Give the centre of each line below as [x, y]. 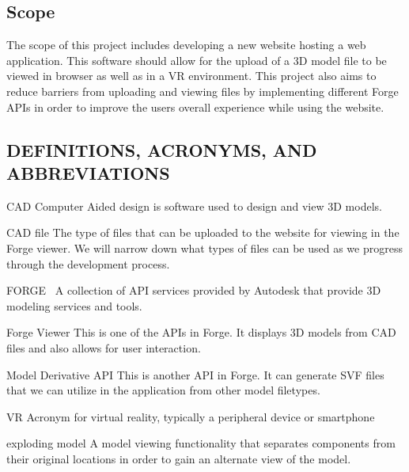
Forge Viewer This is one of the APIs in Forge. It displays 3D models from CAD [201, 332]
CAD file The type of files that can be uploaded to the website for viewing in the [203, 232]
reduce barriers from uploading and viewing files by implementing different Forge [203, 91]
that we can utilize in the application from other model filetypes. [163, 390]
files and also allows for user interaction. [104, 347]
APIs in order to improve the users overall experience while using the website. [195, 107]
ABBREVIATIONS [88, 172]
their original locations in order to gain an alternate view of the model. [179, 458]
